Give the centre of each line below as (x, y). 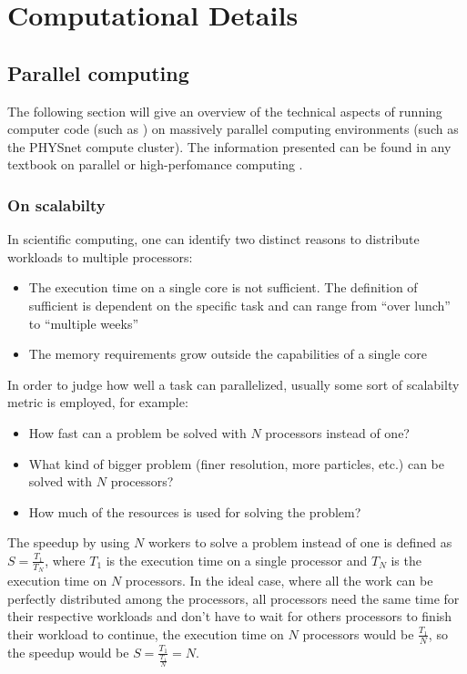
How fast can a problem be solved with (137, 432)
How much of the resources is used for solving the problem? (195, 511)
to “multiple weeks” (84, 323)
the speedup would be (68, 652)
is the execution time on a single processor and (237, 560)
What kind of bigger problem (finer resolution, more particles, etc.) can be (236, 463)
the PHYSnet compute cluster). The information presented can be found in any (229, 146)
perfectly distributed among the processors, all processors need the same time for (233, 598)
